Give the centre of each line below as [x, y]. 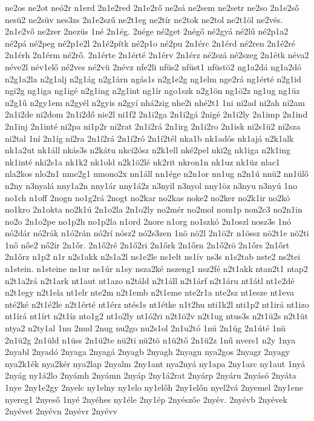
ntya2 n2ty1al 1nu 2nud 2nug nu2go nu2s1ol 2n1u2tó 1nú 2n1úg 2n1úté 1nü [146, 328]
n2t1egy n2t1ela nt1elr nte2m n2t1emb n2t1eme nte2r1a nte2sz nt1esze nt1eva [150, 292]
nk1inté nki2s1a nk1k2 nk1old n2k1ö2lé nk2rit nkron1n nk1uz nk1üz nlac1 [142, 161]
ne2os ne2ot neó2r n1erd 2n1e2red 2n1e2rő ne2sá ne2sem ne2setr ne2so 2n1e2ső [152, 7]
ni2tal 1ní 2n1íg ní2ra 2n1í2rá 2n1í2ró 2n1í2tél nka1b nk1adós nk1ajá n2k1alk [149, 138]
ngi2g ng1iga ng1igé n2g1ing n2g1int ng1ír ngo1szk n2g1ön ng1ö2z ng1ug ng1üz [152, 91]
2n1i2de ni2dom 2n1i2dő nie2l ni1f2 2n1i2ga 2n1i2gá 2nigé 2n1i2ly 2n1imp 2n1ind [156, 114]
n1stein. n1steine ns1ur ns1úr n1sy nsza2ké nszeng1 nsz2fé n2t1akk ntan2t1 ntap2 [156, 269]
